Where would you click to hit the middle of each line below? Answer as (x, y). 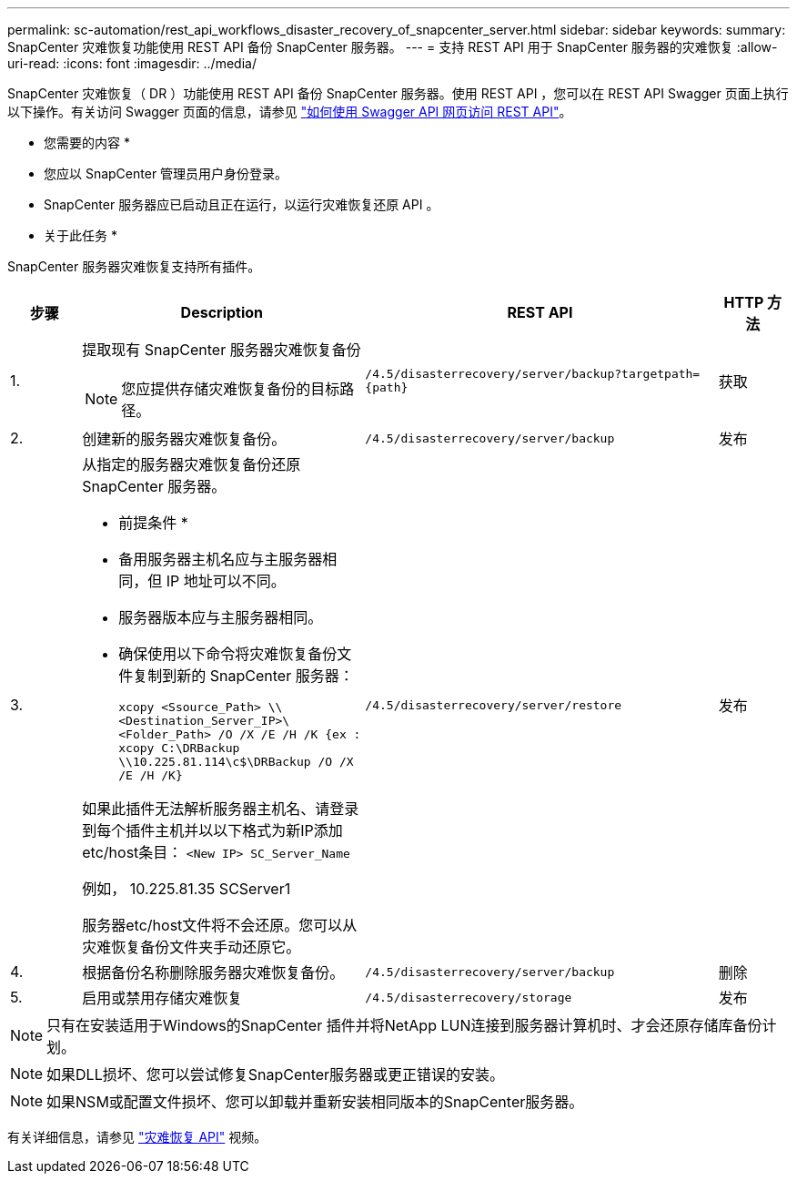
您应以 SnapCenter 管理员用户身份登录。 (166, 173)
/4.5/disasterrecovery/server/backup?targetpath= (533, 374)
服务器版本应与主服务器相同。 (221, 617)
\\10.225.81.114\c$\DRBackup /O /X (236, 762)
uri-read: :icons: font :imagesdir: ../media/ (132, 63)
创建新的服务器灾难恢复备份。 (184, 439)
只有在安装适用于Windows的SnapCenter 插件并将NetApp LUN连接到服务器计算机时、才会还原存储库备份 (404, 1025)
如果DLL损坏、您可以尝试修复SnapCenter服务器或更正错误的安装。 (276, 1074)
